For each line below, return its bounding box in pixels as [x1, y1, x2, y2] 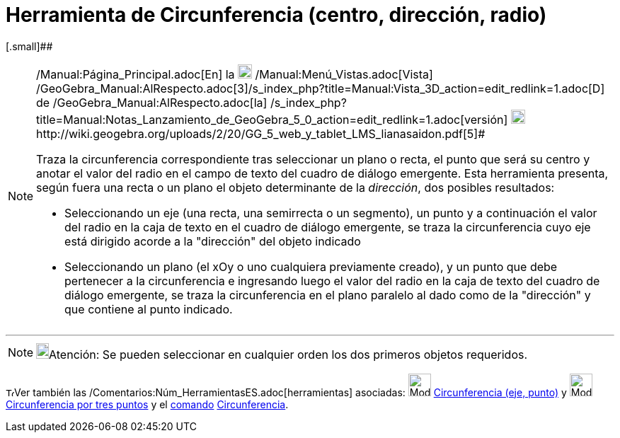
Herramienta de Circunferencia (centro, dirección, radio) [6, 3, 547, 27]
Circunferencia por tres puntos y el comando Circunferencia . [6, 398, 289, 410]
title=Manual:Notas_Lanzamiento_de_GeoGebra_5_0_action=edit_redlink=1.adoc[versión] [36, 112, 508, 127]
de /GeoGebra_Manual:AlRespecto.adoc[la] [36, 95, 268, 110]
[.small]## [6, 40, 53, 52]
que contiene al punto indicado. [64, 301, 233, 316]
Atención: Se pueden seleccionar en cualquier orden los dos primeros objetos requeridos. [49, 347, 528, 362]
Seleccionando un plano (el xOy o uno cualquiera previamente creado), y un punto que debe [64, 259, 558, 274]
